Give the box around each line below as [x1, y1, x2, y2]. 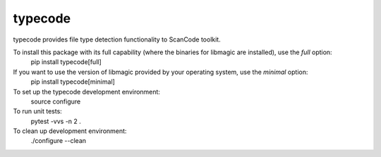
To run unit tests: [13, 107, 63, 115]
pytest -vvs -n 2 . [30, 117, 81, 125]
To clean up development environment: [13, 127, 127, 135]
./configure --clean [30, 137, 87, 145]
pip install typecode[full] [30, 58, 102, 66]
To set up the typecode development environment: [13, 87, 160, 96]
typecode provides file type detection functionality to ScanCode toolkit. [13, 35, 222, 44]
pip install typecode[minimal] [30, 77, 116, 86]
